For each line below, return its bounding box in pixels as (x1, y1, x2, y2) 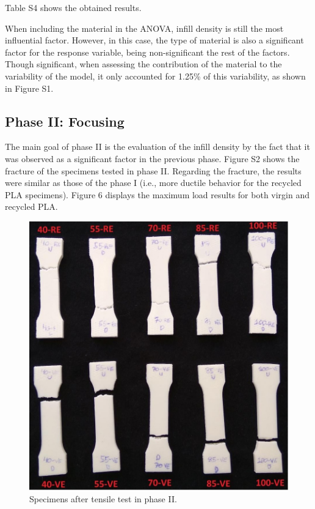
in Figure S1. (5, 81, 54, 94)
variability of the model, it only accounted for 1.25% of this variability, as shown (5, 69, 306, 82)
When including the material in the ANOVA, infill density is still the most (5, 21, 284, 34)
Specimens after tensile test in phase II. (29, 492, 177, 505)
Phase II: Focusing (5, 111, 125, 130)
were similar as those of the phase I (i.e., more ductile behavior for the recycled (5, 176, 302, 189)
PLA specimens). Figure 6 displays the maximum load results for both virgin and (5, 188, 310, 201)
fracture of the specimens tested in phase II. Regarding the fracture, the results (5, 164, 302, 177)
